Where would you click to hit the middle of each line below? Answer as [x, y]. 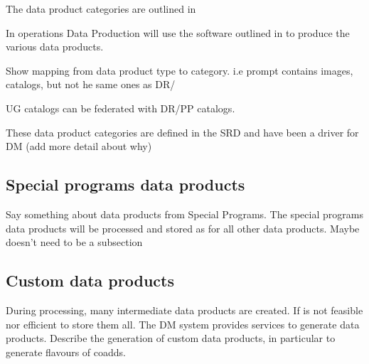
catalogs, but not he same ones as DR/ [91, 84]
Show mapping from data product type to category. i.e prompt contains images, [180, 70]
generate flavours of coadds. [66, 352]
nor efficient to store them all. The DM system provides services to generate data [183, 324]
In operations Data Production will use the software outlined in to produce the [178, 32]
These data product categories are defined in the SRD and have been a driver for [182, 132]
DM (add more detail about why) [79, 146]
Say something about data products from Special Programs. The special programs [184, 214]
